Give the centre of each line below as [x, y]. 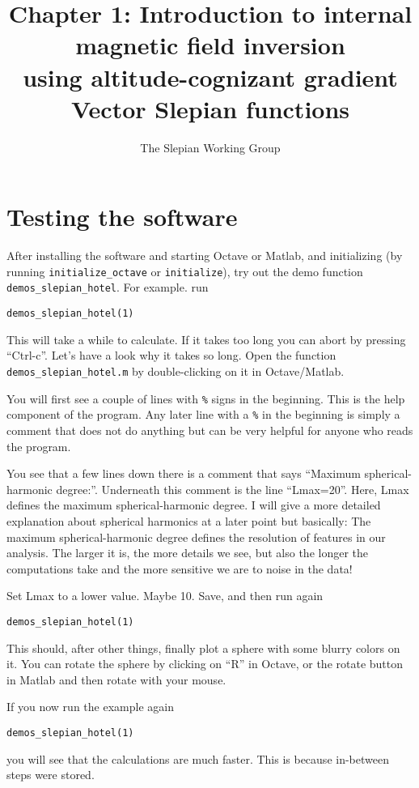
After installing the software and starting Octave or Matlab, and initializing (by [205, 256]
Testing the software [122, 217]
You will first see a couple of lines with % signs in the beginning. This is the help [206, 398]
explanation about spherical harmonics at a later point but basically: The [189, 520]
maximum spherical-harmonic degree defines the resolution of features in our [196, 537]
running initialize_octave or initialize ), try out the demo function [185, 271]
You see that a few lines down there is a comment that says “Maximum [184, 473]
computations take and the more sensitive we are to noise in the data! [180, 568]
